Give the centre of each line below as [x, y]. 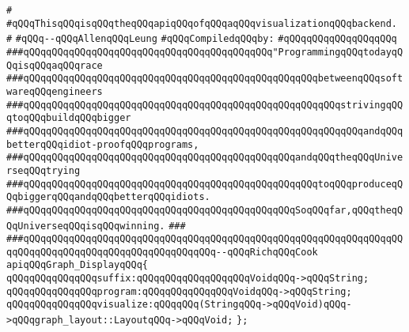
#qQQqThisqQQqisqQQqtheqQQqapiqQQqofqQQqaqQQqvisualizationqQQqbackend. [202, 23]
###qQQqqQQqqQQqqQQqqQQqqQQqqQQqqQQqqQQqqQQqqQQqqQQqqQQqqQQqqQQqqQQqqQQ [205, 239]
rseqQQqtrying [44, 170]
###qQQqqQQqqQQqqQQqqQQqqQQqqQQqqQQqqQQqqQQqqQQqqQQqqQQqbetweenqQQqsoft [205, 79]
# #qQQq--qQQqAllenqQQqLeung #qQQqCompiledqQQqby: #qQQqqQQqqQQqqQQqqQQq [202, 39]
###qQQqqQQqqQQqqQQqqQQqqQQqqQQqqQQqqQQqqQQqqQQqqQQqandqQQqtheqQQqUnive [205, 158]
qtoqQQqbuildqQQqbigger [69, 118]
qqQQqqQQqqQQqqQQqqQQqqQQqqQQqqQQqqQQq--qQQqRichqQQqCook [162, 252]
